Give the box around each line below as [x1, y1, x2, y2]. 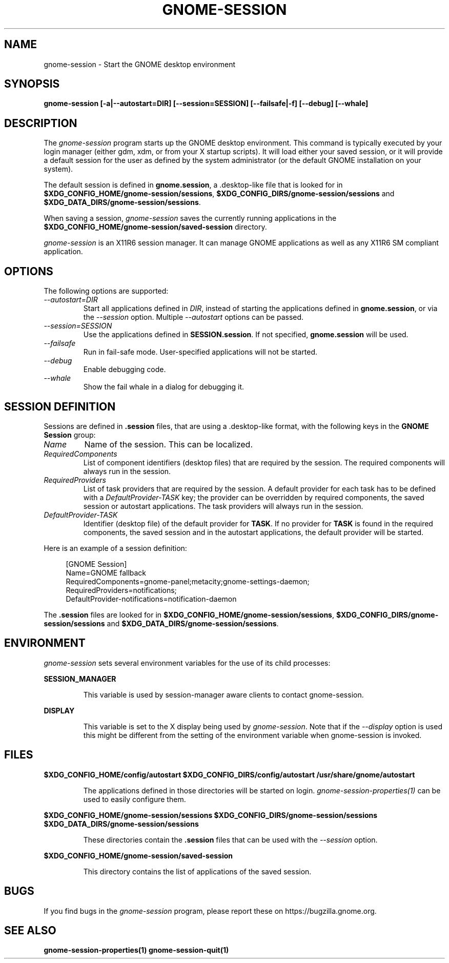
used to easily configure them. [83, 794, 186, 804]
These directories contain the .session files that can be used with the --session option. [83, 835, 378, 844]
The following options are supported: [44, 286, 169, 296]
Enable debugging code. [83, 365, 166, 374]
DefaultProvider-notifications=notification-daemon [66, 594, 237, 603]
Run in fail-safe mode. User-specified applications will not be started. [83, 347, 318, 357]
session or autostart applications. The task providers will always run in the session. [83, 501, 363, 510]
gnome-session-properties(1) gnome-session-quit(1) [44, 946, 229, 955]
